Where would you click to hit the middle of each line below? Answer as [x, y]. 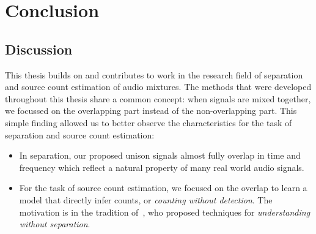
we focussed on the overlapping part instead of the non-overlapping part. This [151, 111]
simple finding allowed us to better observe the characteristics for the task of [149, 122]
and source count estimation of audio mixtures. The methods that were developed [158, 87]
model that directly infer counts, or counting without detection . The [146, 199]
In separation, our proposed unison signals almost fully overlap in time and [160, 155]
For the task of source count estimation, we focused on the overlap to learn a [163, 188]
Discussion [39, 49]
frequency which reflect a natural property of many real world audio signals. [162, 167]
